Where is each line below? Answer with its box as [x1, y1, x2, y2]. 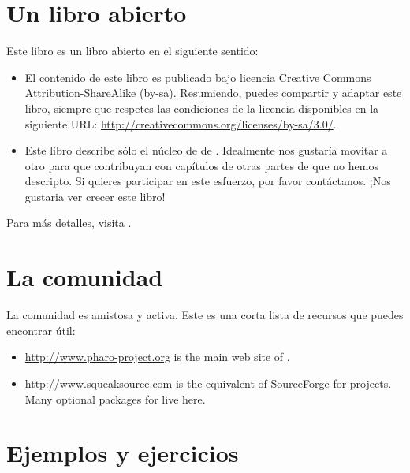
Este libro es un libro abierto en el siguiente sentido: [6, 43, 259, 59]
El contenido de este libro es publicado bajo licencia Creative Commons [24, 69, 371, 85]
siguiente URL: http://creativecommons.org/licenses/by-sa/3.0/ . [24, 115, 337, 132]
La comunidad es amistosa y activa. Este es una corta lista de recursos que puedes [6, 307, 404, 323]
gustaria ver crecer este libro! [24, 188, 166, 204]
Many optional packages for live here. [24, 390, 206, 407]
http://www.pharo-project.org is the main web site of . [24, 348, 290, 365]
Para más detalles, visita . [6, 214, 132, 231]
